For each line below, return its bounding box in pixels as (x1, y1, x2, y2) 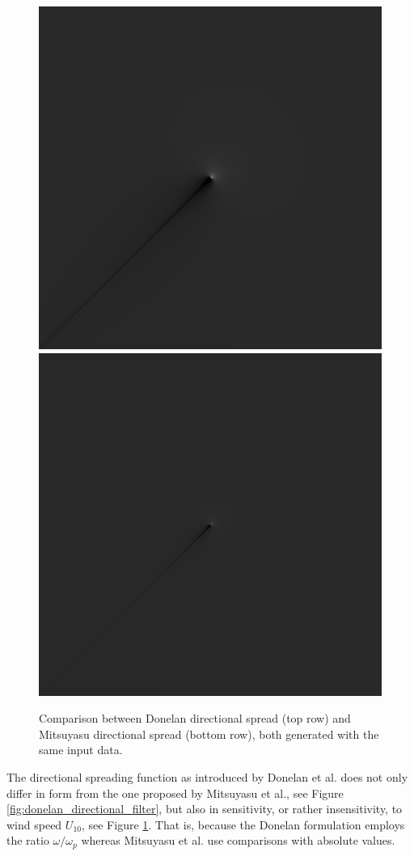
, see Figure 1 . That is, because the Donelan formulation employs (81, 816, 405, 833)
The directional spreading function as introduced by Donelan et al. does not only (6, 768, 408, 785)
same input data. (39, 741, 123, 758)
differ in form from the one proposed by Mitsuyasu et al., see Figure (6, 784, 344, 801)
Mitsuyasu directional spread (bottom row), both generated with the (39, 725, 379, 742)
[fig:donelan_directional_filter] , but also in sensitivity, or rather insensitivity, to (6, 800, 403, 817)
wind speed (6, 816, 62, 833)
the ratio (6, 832, 49, 849)
